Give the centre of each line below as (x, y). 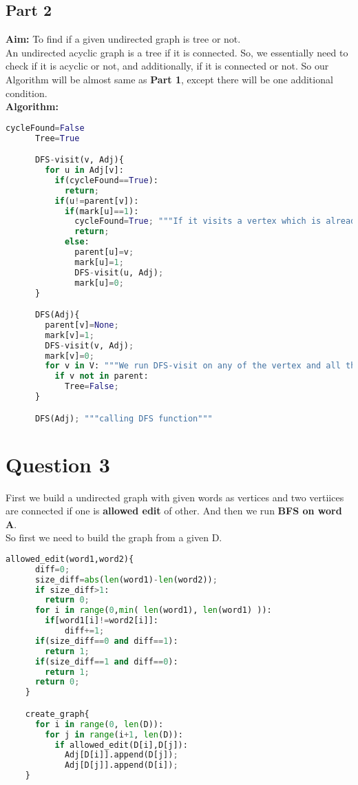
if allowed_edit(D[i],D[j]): (121, 745)
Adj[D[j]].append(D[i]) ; (121, 765)
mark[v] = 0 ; (70, 356)
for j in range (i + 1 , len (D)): (114, 734)
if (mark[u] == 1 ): (102, 211)
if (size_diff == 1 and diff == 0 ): (106, 661)
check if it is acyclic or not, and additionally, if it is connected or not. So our (167, 66)
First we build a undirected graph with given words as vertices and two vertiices (175, 497)
